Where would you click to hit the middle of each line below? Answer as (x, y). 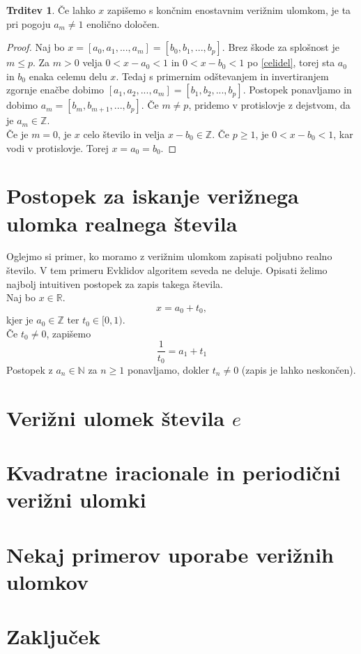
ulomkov (48, 581)
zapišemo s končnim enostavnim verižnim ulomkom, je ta (229, 10)
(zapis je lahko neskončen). (299, 370)
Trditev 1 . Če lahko (51, 10)
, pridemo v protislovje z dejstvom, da (269, 105)
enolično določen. (123, 23)
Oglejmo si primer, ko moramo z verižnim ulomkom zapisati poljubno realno (169, 256)
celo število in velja (124, 134)
